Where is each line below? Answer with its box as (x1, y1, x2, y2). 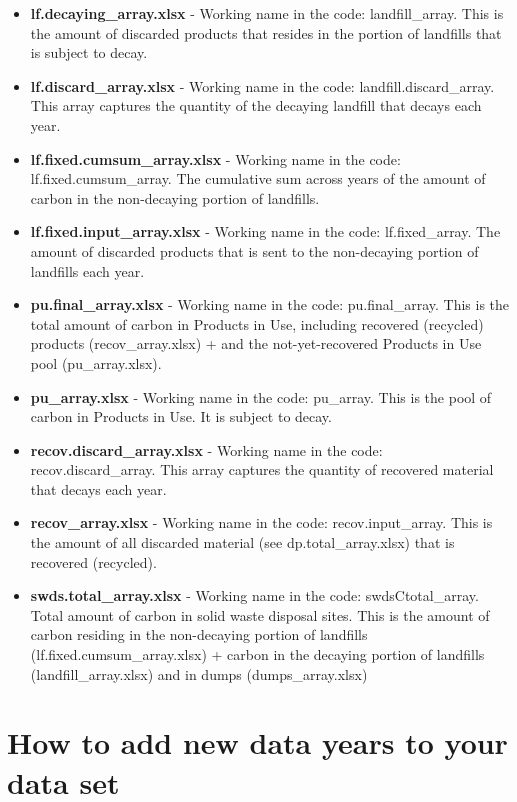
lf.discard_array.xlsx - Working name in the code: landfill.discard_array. (30, 75, 495, 96)
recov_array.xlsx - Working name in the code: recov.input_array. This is (30, 512, 493, 533)
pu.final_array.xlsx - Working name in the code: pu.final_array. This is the (30, 294, 510, 315)
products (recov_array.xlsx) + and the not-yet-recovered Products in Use (30, 333, 482, 354)
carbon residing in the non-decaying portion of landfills (30, 624, 368, 645)
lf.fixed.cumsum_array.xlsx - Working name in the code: (30, 148, 401, 169)
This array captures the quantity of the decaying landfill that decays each (30, 95, 482, 116)
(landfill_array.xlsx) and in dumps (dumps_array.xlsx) (30, 663, 368, 684)
